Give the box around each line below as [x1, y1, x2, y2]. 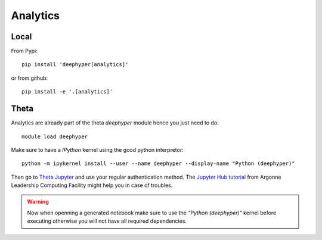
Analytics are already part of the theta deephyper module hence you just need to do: [11, 119, 219, 126]
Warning [27, 198, 49, 205]
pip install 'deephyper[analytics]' [21, 61, 129, 68]
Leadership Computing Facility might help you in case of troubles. [11, 182, 173, 189]
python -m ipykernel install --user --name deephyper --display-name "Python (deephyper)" [21, 160, 295, 167]
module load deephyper [21, 133, 88, 140]
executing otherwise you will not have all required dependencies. [27, 217, 187, 225]
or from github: [11, 74, 48, 82]
